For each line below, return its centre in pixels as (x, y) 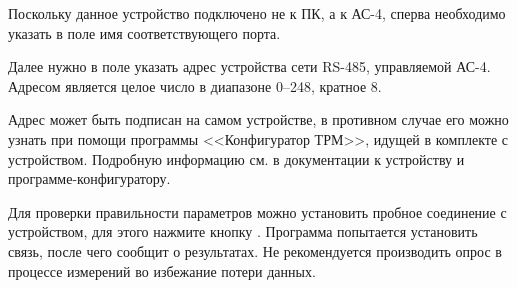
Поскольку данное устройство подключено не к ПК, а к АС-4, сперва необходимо (257, 13)
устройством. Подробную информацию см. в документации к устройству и (236, 158)
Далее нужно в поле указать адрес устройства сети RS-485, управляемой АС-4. (249, 66)
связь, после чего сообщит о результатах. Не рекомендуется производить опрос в (255, 250)
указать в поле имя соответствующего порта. (144, 32)
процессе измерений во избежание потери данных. (162, 270)
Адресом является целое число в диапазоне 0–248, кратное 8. (195, 85)
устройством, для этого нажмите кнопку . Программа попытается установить (243, 231)
